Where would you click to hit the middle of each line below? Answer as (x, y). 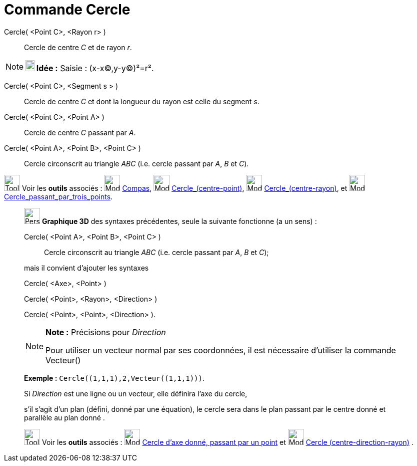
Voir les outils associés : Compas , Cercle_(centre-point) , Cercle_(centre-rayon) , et (184, 188)
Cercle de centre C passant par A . (80, 132)
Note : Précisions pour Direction (106, 332)
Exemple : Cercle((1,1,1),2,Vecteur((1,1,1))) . (114, 378)
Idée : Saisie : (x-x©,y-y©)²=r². (95, 68)
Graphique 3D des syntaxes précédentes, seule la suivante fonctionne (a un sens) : (179, 221)
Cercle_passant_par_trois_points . (58, 196)
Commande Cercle (67, 10)
